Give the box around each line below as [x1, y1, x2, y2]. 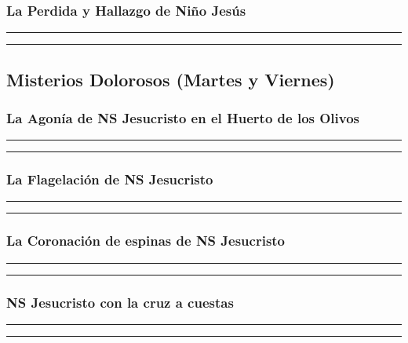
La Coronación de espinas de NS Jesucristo [6, 231, 286, 250]
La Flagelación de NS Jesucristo [6, 170, 213, 189]
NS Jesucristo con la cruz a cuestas [6, 292, 234, 312]
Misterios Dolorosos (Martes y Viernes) [6, 67, 335, 91]
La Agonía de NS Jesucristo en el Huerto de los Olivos [6, 108, 360, 127]
